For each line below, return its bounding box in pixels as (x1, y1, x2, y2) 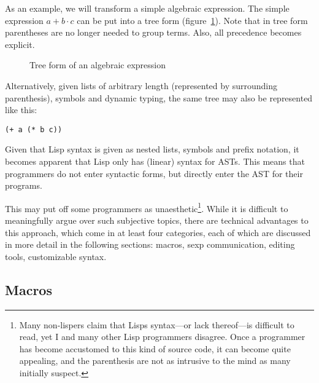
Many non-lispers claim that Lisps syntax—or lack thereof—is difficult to (19, 318, 294, 331)
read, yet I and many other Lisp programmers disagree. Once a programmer (19, 330, 306, 343)
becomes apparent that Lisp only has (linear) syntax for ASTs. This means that (5, 155, 305, 167)
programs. (5, 179, 42, 192)
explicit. (5, 38, 35, 50)
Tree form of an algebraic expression (29, 58, 166, 71)
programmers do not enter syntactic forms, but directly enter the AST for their (5, 167, 303, 180)
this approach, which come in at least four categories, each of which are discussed (5, 226, 311, 239)
